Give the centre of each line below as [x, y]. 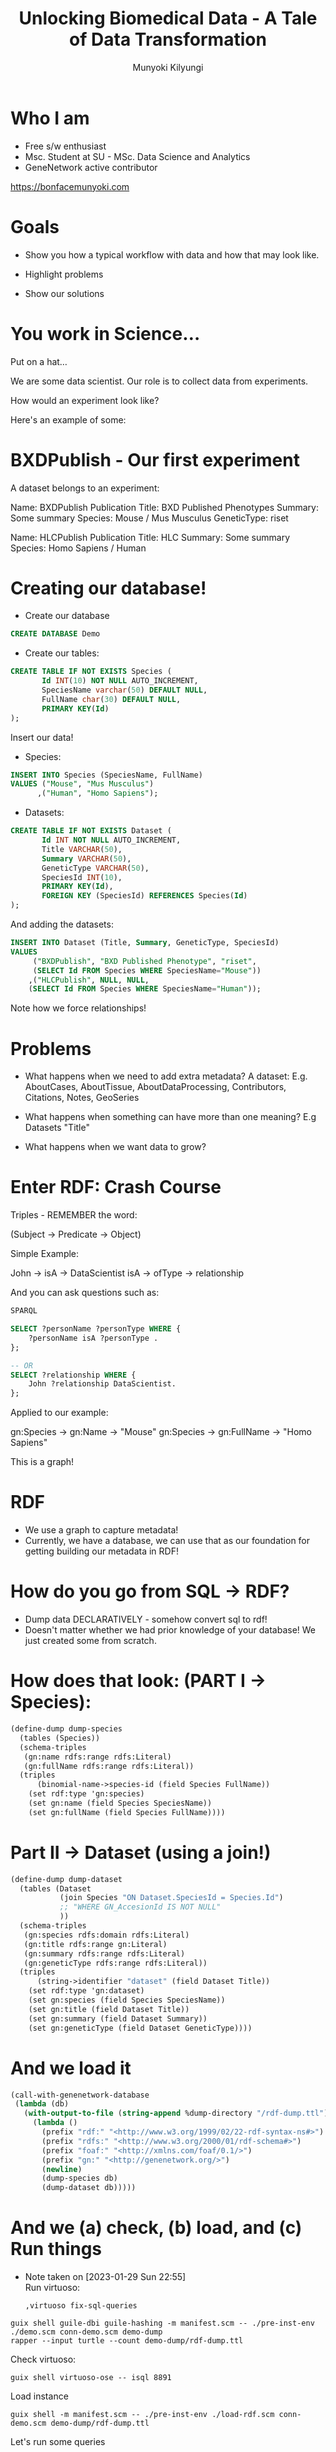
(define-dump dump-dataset [66, 1879]
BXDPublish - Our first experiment [155, 459]
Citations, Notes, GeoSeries [82, 1098]
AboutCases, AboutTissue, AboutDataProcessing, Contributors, [155, 1087]
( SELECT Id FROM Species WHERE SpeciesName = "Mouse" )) [147, 970]
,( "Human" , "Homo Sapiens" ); [97, 793]
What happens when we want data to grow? [115, 1147]
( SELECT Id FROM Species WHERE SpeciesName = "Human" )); [145, 989]
